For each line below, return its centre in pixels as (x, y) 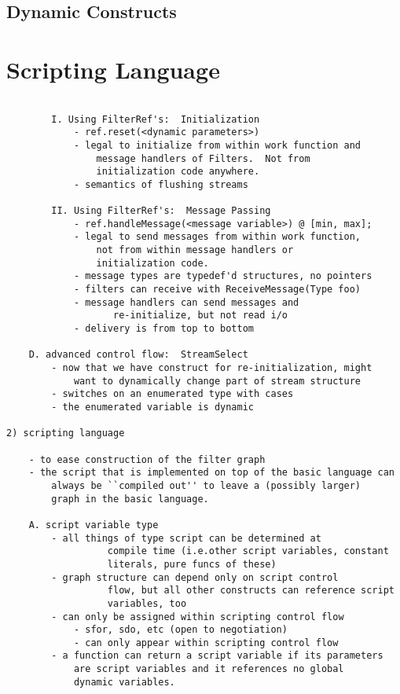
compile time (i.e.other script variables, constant (248, 551)
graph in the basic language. (130, 499)
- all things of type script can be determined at (186, 538)
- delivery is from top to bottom (163, 329)
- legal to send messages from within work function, (217, 237)
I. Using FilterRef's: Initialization (156, 119)
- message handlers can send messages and (186, 302)
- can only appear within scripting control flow (206, 643)
